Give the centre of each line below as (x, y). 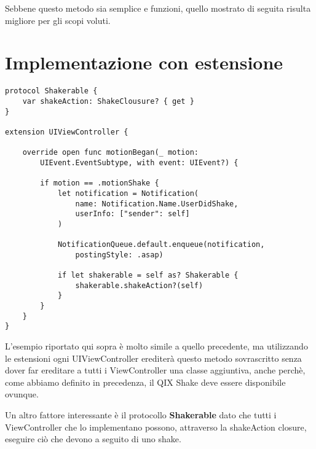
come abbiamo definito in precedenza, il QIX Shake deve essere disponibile (145, 382)
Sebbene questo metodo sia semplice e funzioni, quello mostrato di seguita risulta (158, 8)
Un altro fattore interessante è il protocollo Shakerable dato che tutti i (141, 415)
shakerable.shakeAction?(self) (139, 285)
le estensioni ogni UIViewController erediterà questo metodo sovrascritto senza (153, 358)
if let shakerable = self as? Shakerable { (148, 275)
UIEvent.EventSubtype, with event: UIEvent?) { (139, 162)
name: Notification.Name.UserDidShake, (157, 204)
